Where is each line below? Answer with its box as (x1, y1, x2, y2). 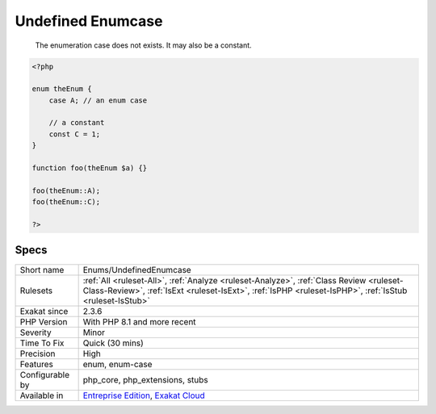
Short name (19, 264, 65, 275)
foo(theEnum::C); (31, 198, 101, 207)
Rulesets (19, 285, 52, 296)
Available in (19, 390, 64, 401)
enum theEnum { (31, 85, 92, 94)
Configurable (19, 369, 70, 380)
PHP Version (19, 316, 68, 327)
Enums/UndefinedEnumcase (82, 264, 191, 275)
